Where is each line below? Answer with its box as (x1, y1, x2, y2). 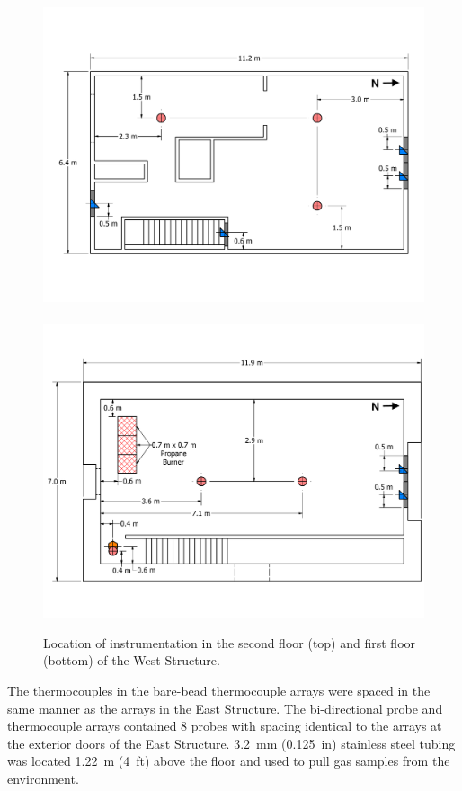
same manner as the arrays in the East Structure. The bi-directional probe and (7, 698, 443, 717)
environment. (7, 769, 79, 787)
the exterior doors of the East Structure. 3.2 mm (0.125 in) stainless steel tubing (7, 733, 456, 752)
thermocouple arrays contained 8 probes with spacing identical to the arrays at (7, 716, 442, 735)
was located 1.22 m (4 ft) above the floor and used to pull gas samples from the (7, 751, 450, 770)
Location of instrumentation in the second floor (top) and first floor (43, 633, 416, 652)
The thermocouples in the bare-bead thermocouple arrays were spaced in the (7, 681, 431, 699)
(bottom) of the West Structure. (43, 651, 220, 670)
